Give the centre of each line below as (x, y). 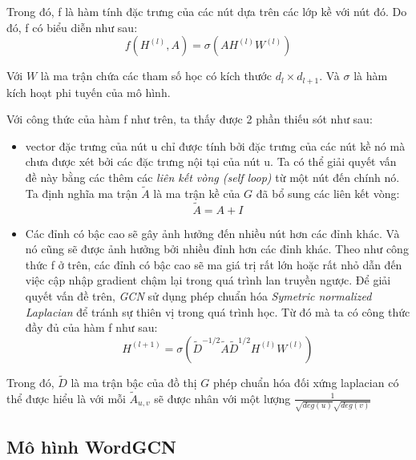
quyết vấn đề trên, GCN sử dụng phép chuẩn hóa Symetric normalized (198, 296)
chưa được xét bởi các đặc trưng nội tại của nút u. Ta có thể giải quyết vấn (211, 161)
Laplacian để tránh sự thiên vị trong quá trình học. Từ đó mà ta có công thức (218, 311)
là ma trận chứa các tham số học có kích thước (156, 76)
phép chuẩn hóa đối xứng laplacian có (306, 383)
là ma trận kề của (197, 193)
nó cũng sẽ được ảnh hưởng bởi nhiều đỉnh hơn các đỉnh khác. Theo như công (217, 249)
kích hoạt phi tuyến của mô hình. (89, 92)
